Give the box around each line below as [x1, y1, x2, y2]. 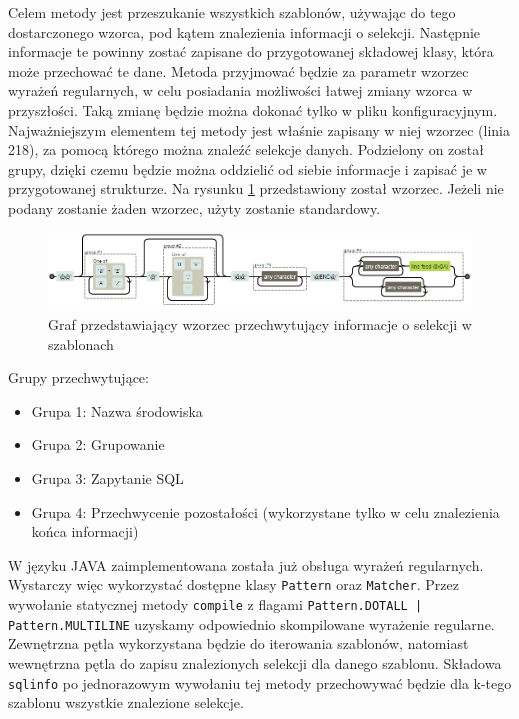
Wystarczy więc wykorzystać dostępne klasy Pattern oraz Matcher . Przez [8, 574, 459, 595]
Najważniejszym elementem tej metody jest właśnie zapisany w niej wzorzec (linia [8, 119, 510, 140]
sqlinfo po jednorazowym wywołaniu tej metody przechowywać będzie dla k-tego [8, 672, 512, 693]
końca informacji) [31, 521, 139, 542]
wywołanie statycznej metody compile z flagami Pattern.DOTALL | [8, 594, 423, 615]
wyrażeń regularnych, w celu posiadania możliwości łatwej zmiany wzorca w [8, 80, 473, 101]
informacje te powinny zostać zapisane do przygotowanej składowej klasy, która [8, 41, 494, 62]
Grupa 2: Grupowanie [31, 434, 165, 455]
